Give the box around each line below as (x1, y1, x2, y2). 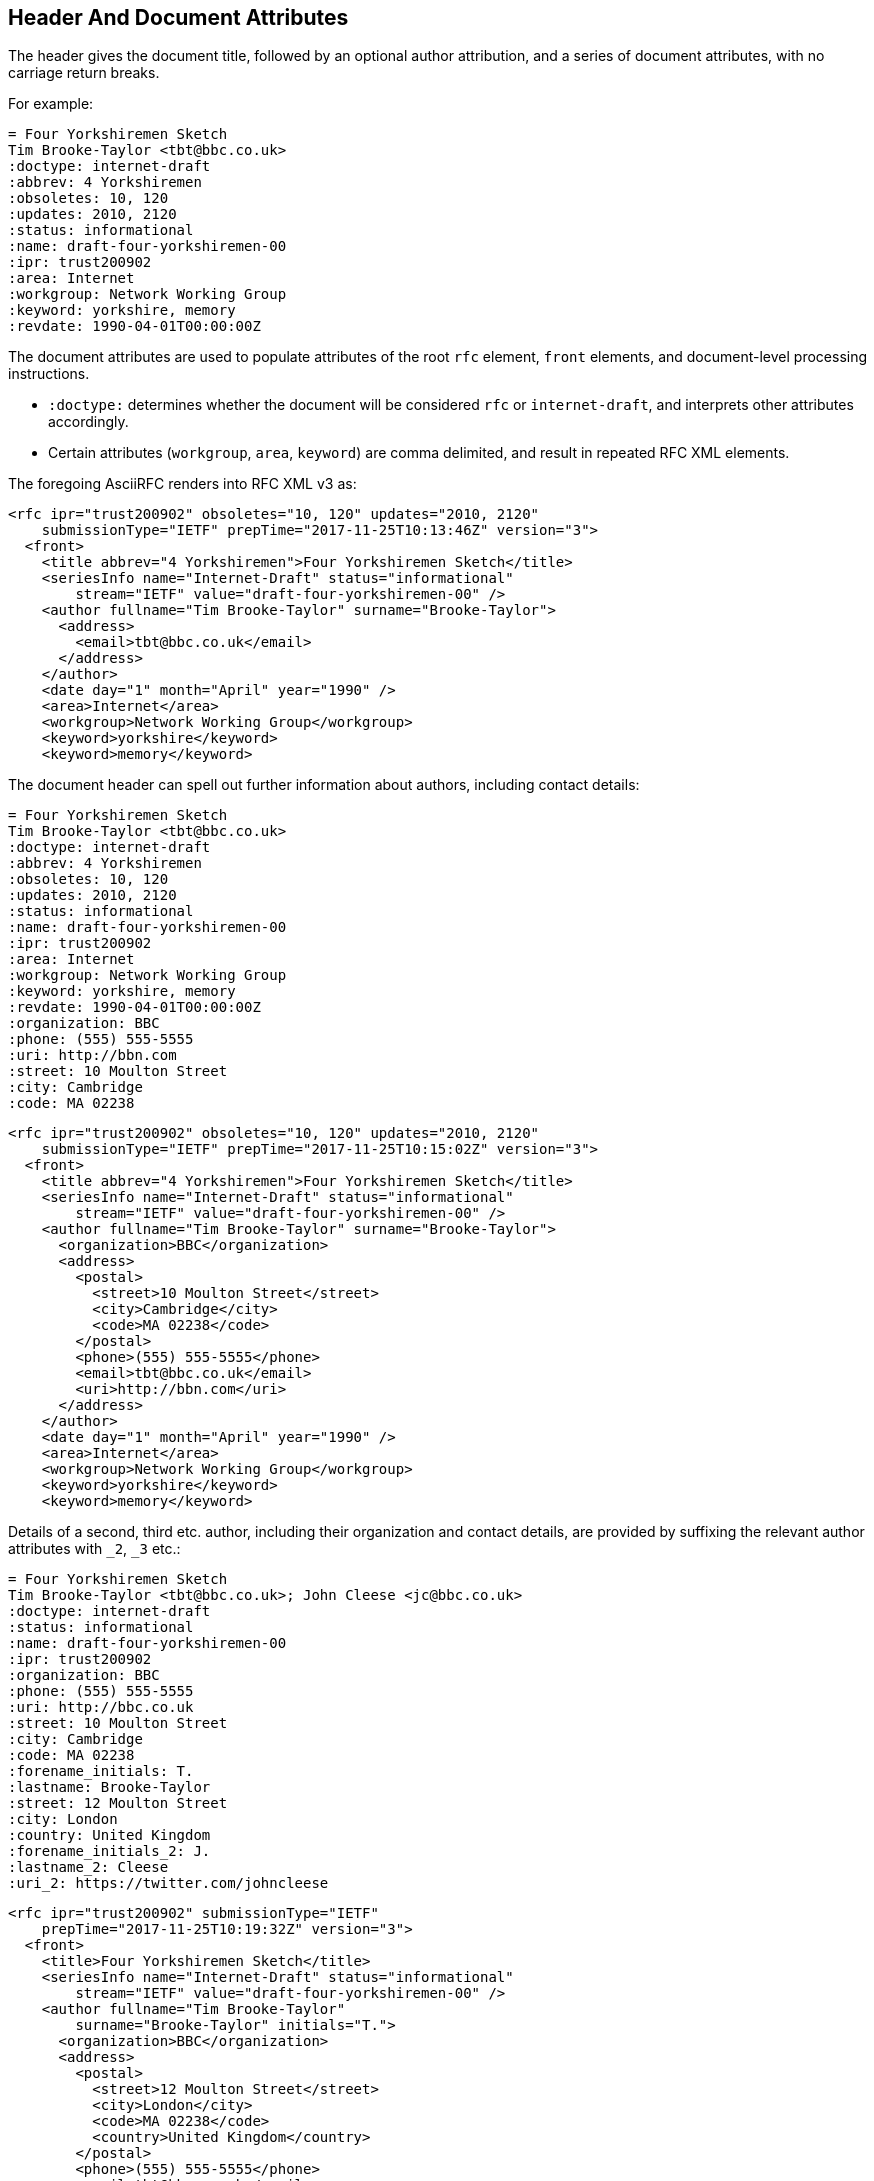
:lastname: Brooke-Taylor (8, 1779, 211, 1796)
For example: (8, 95, 94, 113)
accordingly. (48, 413, 129, 431)
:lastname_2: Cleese (8, 1859, 169, 1876)
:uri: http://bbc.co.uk (8, 1699, 194, 1716)
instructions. (8, 365, 90, 383)
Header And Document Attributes (8, 5, 349, 30)
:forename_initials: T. (8, 1763, 194, 1780)
